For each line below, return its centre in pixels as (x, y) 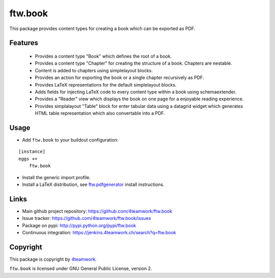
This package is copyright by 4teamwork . (53, 259)
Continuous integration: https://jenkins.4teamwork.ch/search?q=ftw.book (99, 233)
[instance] (32, 152)
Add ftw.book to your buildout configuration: (70, 140)
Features (24, 43)
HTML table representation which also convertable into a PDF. (100, 113)
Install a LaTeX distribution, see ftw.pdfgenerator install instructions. (93, 184)
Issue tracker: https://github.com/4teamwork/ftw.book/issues (87, 218)
